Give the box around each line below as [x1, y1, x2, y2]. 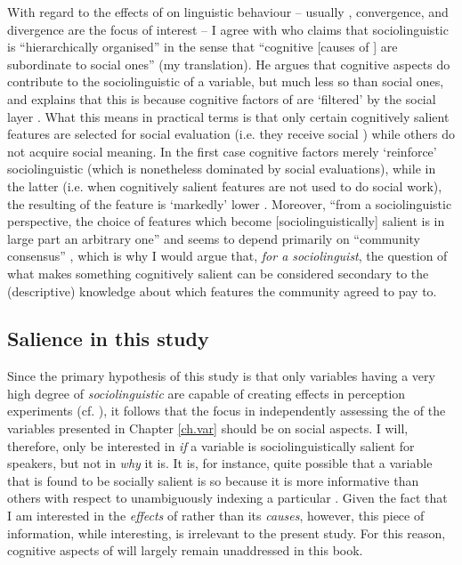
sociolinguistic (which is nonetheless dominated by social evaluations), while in [7, 159, 436, 178]
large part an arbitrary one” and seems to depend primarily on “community [7, 229, 421, 247]
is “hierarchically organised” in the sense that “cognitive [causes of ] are [7, 37, 398, 56]
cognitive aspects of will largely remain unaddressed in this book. [7, 541, 363, 560]
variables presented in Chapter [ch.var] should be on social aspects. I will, [7, 419, 409, 438]
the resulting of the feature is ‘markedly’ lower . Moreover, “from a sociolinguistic [7, 194, 452, 213]
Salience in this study [7, 325, 209, 352]
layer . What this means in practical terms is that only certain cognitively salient [7, 107, 450, 125]
